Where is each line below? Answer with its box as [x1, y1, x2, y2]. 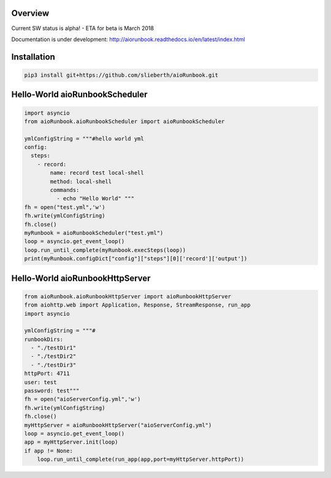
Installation [11, 51, 55, 62]
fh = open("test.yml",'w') [24, 203, 105, 211]
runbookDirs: [24, 336, 64, 343]
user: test [24, 379, 57, 385]
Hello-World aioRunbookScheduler [11, 89, 148, 100]
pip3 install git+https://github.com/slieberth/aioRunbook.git [24, 71, 219, 78]
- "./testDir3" [31, 362, 77, 368]
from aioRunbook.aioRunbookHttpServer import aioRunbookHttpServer [24, 293, 232, 300]
